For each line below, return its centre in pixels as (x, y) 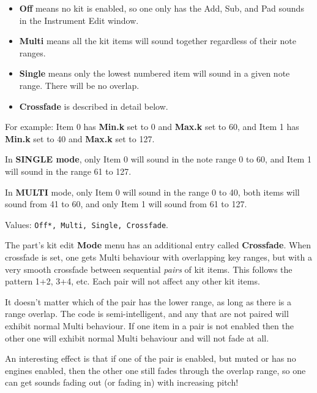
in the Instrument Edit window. (79, 20)
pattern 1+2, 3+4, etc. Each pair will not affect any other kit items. (132, 281)
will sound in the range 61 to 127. (68, 171)
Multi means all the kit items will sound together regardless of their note (158, 41)
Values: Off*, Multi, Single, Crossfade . (87, 224)
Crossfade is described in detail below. (94, 106)
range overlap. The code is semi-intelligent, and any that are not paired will (147, 314)
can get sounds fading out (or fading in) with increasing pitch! (122, 382)
